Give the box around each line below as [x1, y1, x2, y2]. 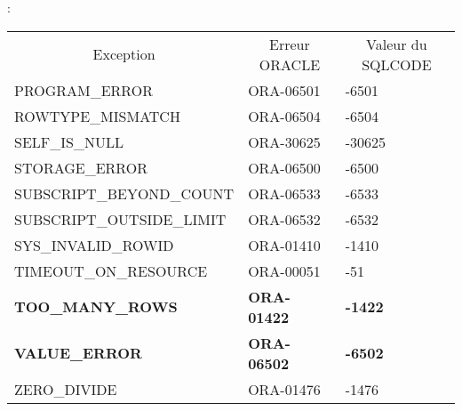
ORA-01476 [248, 378, 321, 399]
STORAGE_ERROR [14, 157, 147, 178]
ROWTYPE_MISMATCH [14, 105, 180, 126]
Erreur [269, 33, 310, 54]
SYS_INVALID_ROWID [14, 234, 174, 255]
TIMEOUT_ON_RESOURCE [14, 260, 208, 281]
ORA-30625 [248, 131, 321, 152]
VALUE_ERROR [14, 342, 142, 364]
